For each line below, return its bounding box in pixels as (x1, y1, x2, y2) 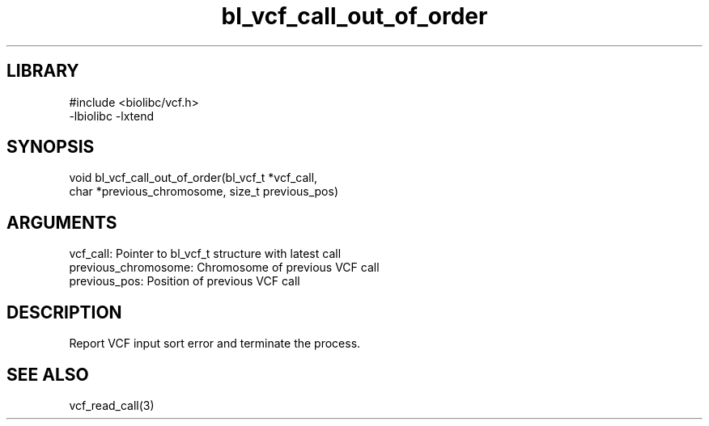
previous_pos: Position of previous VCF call (69, 274, 300, 289)
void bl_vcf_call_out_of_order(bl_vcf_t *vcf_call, (69, 171, 318, 185)
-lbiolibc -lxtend (69, 108, 155, 123)
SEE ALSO (6, 364, 89, 385)
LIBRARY (6, 61, 79, 82)
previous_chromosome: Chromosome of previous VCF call (69, 260, 380, 275)
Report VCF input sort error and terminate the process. (69, 336, 361, 351)
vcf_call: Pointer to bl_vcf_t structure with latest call (69, 247, 342, 261)
